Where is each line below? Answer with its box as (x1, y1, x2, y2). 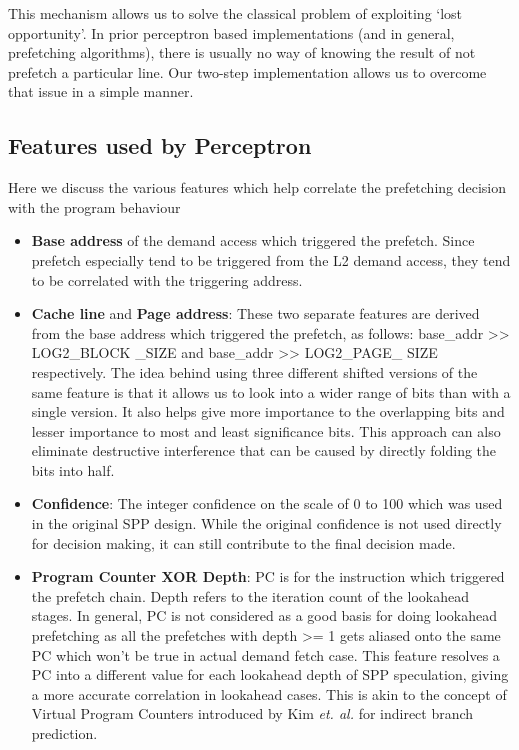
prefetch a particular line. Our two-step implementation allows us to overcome (8, 61, 487, 82)
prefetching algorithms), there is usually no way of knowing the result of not (8, 42, 476, 63)
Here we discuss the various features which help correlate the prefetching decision (8, 177, 507, 198)
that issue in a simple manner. (8, 81, 194, 102)
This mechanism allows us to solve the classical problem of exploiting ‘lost (8, 3, 463, 23)
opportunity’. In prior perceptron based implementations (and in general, (8, 22, 455, 43)
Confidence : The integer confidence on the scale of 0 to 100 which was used (31, 493, 503, 514)
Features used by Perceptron (8, 130, 312, 161)
